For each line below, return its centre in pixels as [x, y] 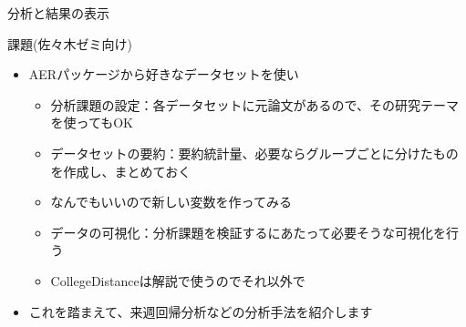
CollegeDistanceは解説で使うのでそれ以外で [178, 280]
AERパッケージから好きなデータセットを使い [164, 74]
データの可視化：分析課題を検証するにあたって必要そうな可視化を [248, 232]
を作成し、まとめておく [121, 171]
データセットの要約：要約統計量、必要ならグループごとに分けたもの [254, 153]
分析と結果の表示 [58, 13]
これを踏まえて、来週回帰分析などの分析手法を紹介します [201, 311]
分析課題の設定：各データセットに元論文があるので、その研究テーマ [255, 104]
